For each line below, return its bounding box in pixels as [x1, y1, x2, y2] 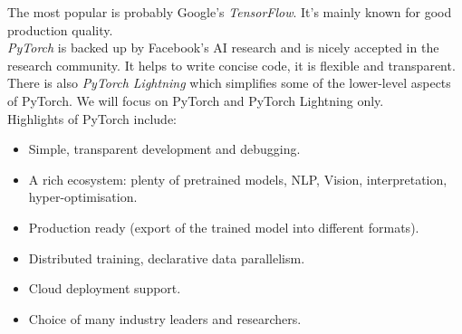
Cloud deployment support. [28, 279, 181, 298]
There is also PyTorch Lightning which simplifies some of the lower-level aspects [7, 73, 451, 92]
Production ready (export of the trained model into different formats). [28, 217, 419, 236]
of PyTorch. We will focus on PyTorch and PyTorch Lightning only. [7, 91, 384, 110]
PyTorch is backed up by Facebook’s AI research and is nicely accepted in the [7, 38, 439, 57]
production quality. [7, 20, 113, 39]
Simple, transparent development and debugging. [28, 139, 301, 158]
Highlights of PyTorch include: [7, 109, 178, 128]
